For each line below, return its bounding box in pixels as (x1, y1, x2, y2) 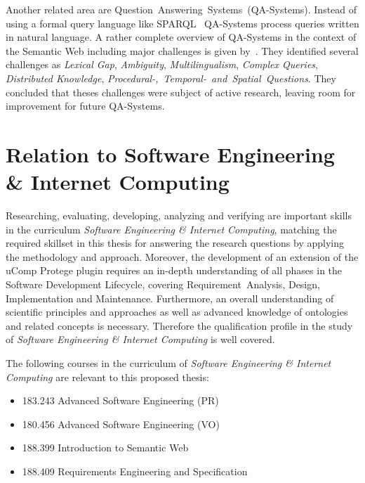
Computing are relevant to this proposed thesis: (6, 369, 209, 384)
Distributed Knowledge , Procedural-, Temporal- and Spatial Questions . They (6, 70, 336, 85)
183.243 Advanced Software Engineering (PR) (22, 393, 219, 408)
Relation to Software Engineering (6, 139, 335, 168)
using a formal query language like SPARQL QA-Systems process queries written (6, 15, 359, 30)
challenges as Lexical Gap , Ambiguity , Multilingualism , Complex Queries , (6, 57, 318, 72)
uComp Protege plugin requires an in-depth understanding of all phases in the (6, 263, 343, 278)
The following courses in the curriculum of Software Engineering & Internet (6, 356, 331, 370)
